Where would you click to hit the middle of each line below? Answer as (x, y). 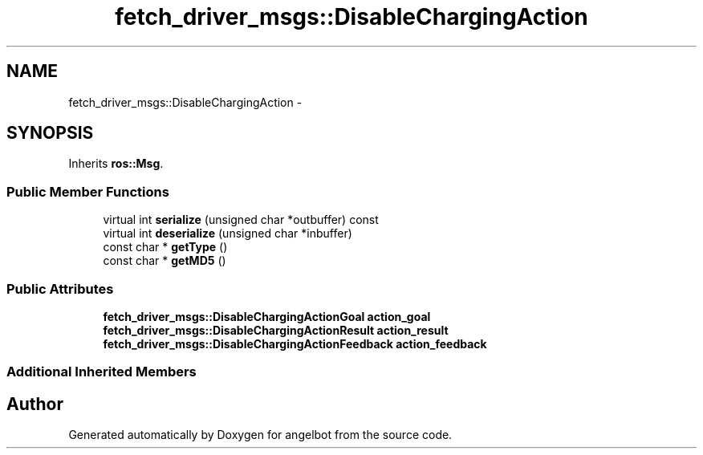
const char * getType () (165, 247)
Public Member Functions (88, 191)
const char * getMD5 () (165, 261)
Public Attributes (60, 288)
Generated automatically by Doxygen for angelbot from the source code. (260, 435)
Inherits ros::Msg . (116, 164)
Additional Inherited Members (102, 372)
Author (35, 404)
